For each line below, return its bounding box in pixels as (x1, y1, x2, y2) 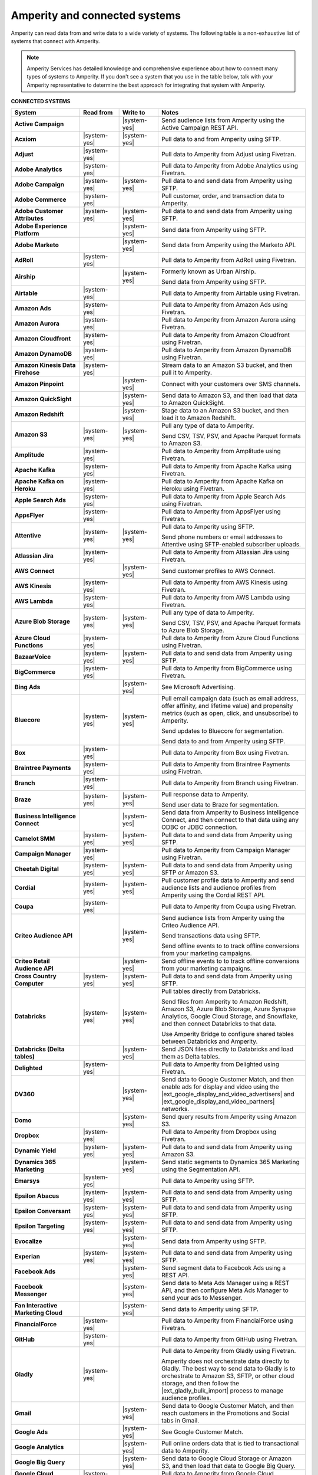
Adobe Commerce (14, 195, 67, 204)
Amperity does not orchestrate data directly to (161, 1357, 290, 1365)
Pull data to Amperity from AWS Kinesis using (161, 578, 288, 586)
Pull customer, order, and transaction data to (161, 192, 285, 200)
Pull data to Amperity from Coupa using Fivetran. (161, 903, 297, 911)
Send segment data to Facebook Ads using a (161, 1264, 286, 1272)
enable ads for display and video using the (161, 1083, 279, 1091)
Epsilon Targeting (14, 1222, 65, 1230)
